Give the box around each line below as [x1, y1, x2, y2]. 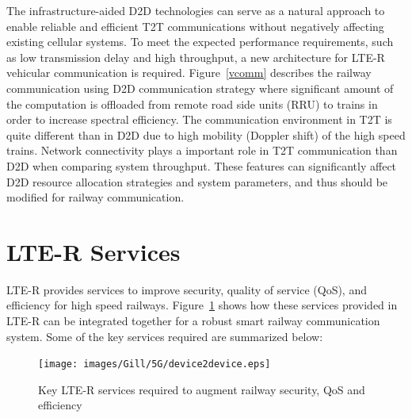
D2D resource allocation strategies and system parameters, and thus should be [6, 173, 388, 190]
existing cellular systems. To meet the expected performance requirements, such [6, 33, 394, 50]
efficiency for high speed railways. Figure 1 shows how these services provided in [6, 297, 398, 313]
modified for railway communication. [6, 189, 185, 205]
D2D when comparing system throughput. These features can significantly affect [6, 157, 397, 174]
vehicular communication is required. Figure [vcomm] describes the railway [6, 64, 372, 81]
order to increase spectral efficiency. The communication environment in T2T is [6, 111, 392, 128]
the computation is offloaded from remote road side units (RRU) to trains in [6, 95, 378, 112]
